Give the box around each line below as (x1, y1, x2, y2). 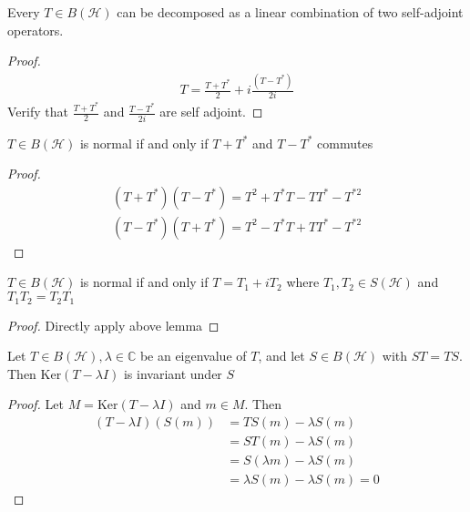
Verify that (7, 102, 68, 121)
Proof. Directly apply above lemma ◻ (7, 315, 220, 334)
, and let (258, 346, 305, 365)
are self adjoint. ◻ (159, 102, 263, 121)
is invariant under (123, 364, 222, 383)
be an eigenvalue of (139, 346, 247, 365)
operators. (7, 20, 64, 39)
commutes (317, 133, 373, 152)
